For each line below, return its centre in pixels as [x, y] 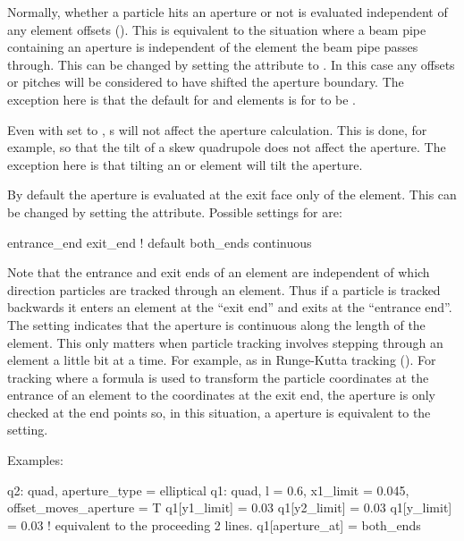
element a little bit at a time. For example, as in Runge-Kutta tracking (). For [222, 360]
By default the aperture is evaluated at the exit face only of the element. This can [232, 194]
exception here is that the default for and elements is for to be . [181, 99]
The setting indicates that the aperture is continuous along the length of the [216, 324]
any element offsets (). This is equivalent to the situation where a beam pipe [217, 29]
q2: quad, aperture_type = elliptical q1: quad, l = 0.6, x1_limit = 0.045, [208, 490]
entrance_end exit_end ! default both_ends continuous [160, 242]
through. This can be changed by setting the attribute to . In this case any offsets [231, 64]
